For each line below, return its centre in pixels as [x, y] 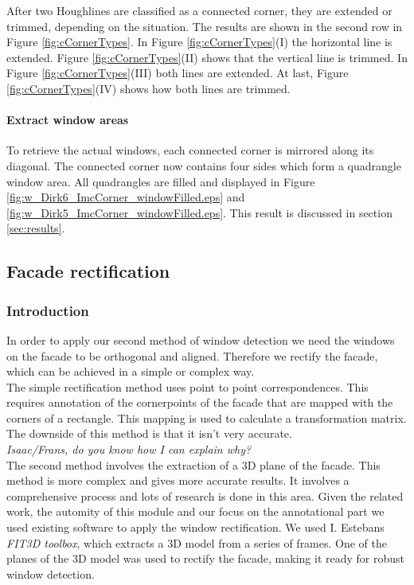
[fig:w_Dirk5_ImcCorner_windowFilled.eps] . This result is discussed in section [199, 212]
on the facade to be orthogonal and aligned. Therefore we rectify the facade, [192, 355]
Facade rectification [88, 271]
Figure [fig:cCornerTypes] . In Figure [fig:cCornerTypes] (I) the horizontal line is [199, 42]
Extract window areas [68, 120]
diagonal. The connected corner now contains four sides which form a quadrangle [204, 165]
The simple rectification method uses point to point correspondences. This [187, 386]
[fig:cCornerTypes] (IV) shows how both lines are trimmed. [148, 88]
